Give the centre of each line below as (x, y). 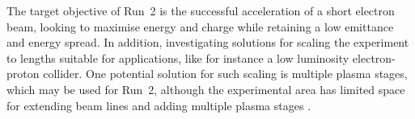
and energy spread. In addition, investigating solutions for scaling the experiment (208, 42)
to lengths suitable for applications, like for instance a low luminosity (178, 57)
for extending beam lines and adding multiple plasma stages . (159, 105)
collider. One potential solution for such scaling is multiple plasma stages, (225, 74)
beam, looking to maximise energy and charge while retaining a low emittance (200, 26)
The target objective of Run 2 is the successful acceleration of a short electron (201, 10)
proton (23, 74)
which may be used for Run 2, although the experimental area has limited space (206, 89)
